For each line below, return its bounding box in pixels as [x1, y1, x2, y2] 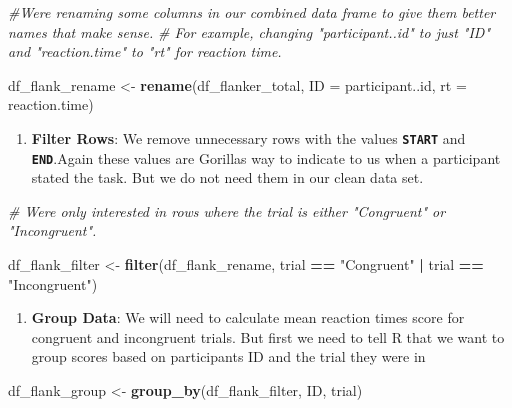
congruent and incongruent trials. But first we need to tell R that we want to [31, 326, 505, 347]
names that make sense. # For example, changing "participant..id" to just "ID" [8, 21, 491, 42]
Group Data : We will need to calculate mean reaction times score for [31, 307, 465, 328]
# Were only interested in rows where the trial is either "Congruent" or [8, 200, 446, 221]
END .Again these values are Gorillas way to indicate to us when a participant [31, 147, 501, 168]
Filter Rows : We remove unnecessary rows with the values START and [31, 127, 466, 148]
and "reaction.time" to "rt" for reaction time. [8, 41, 282, 62]
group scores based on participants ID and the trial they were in [31, 346, 426, 367]
